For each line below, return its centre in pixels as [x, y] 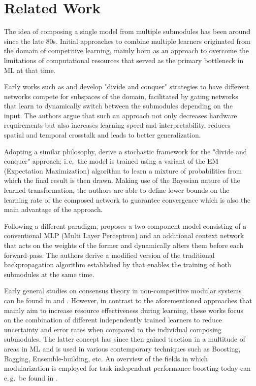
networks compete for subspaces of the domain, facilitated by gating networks [121, 96]
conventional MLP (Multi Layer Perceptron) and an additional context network [124, 235]
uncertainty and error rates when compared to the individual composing [113, 329]
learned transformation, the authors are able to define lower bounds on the [117, 190]
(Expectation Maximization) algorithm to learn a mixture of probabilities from [123, 170]
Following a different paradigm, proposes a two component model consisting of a [125, 226]
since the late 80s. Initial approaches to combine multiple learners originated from [127, 41]
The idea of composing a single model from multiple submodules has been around [127, 31]
